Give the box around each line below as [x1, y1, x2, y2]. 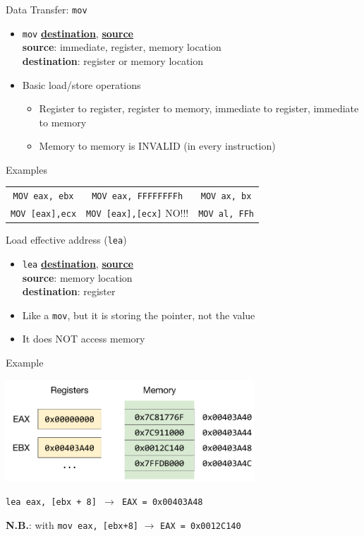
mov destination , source [22, 25, 133, 40]
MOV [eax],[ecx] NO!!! [86, 206, 189, 220]
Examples [6, 162, 47, 177]
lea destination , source [22, 256, 133, 270]
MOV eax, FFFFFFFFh [92, 191, 183, 202]
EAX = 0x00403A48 [121, 497, 203, 508]
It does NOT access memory [22, 331, 145, 346]
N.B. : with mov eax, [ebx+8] [6, 518, 138, 532]
